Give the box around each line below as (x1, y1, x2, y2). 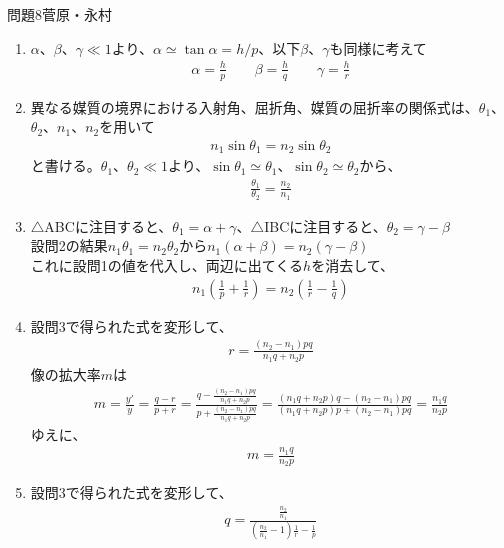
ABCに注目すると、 (44, 215, 173, 236)
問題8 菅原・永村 (7, 4, 112, 24)
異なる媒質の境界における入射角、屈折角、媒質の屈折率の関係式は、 (30, 96, 479, 117)
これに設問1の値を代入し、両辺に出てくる (30, 255, 304, 275)
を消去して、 (311, 255, 395, 275)
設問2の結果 (30, 235, 108, 256)
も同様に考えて (329, 37, 427, 58)
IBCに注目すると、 (264, 215, 387, 236)
